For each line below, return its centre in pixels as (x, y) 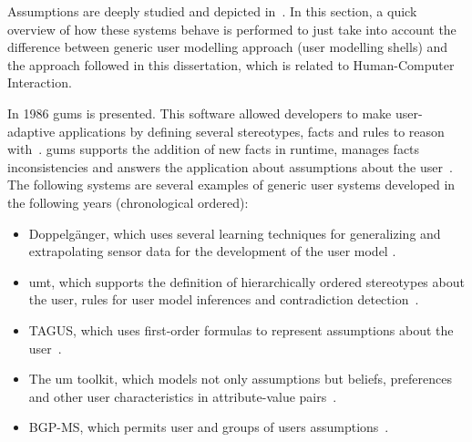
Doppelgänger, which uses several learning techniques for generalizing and (235, 233)
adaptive (31, 131)
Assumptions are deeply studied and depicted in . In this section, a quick (212, 11)
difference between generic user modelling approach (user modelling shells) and (228, 47)
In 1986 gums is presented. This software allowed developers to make (200, 113)
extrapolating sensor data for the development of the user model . (212, 251)
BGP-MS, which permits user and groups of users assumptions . (209, 427)
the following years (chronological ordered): (128, 202)
